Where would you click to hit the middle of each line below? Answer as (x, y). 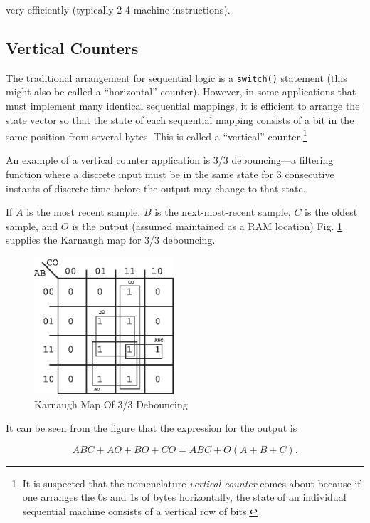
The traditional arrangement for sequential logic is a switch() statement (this (176, 77)
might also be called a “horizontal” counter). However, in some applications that (181, 92)
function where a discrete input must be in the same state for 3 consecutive (170, 174)
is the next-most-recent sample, (223, 212)
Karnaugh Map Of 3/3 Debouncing (111, 404)
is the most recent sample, (84, 212)
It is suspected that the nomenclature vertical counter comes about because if (191, 483)
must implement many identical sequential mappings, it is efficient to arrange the (183, 106)
